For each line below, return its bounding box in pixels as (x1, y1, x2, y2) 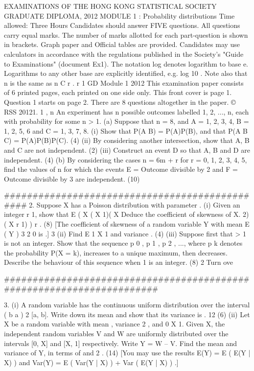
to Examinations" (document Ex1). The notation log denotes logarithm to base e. (4, 58, 249, 69)
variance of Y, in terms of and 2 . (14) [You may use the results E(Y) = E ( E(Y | (4, 348, 251, 358)
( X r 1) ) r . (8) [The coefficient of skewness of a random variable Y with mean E (4, 219, 250, 229)
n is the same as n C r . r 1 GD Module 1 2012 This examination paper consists (4, 77, 244, 88)
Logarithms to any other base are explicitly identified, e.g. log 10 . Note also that (4, 68, 248, 78)
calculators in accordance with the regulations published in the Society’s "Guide (4, 48, 244, 59)
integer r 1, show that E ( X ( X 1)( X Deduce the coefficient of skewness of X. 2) (4, 209, 249, 219)
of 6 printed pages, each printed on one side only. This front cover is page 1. (4, 87, 232, 97)
